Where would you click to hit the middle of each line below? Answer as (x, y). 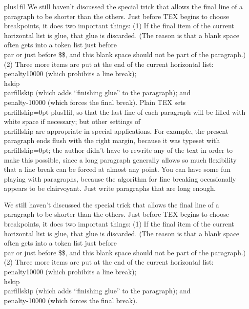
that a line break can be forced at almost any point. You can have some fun (117, 169)
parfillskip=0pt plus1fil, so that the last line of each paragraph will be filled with (125, 112)
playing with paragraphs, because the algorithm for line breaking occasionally (120, 178)
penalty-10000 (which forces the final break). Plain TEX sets (95, 102)
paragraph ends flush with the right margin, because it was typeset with (112, 140)
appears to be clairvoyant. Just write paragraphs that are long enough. (110, 188)
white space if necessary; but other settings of (72, 121)
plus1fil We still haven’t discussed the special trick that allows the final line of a (124, 6)
